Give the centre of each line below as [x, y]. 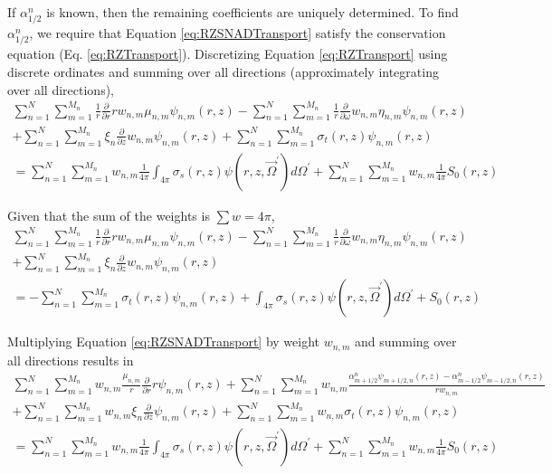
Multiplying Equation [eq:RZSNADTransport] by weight [164, 341]
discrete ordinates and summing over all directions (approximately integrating [223, 71]
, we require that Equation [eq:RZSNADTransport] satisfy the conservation [238, 33]
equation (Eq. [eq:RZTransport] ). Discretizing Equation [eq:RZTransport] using [228, 54]
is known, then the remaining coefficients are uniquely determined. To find [252, 12]
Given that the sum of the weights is [109, 215]
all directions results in [71, 360]
